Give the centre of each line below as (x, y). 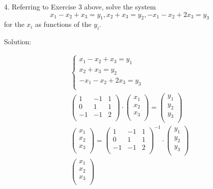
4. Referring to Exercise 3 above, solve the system (80, 6)
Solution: (18, 42)
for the (14, 24)
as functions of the (63, 24)
